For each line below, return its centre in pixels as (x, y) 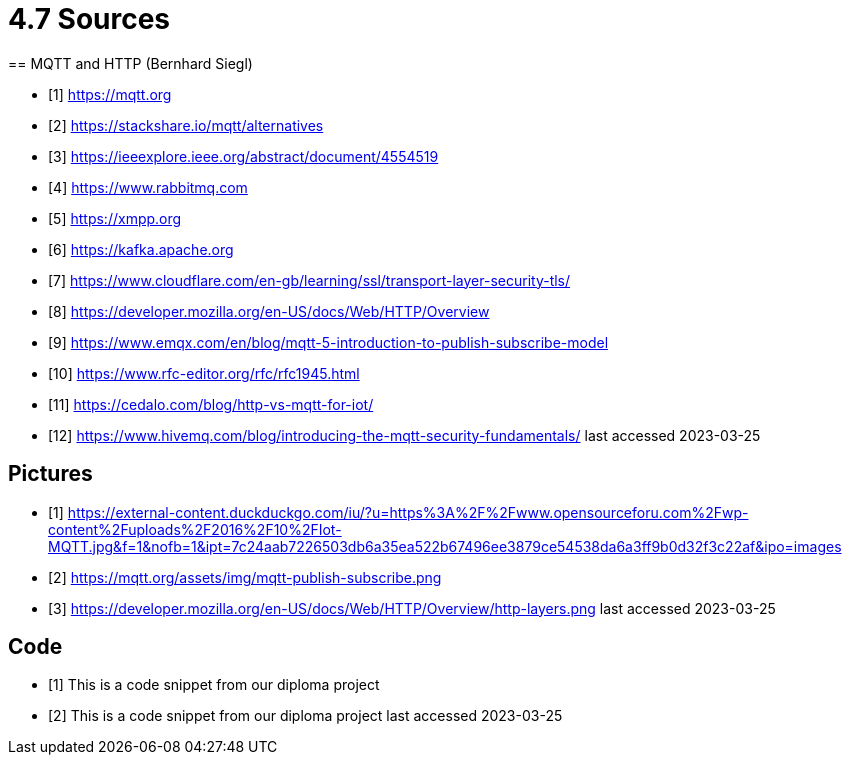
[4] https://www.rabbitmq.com (148, 187)
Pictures (50, 474)
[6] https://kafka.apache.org (141, 249)
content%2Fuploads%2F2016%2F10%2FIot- (195, 529)
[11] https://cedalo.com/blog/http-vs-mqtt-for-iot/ (211, 404)
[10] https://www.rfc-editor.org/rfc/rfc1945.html (204, 373)
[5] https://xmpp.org (115, 218)
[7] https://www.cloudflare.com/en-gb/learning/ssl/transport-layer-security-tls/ (309, 280)
